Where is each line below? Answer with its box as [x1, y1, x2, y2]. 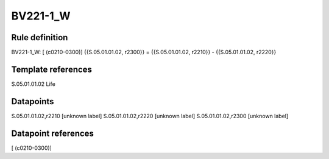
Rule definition [11, 32, 68, 43]
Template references [11, 64, 93, 74]
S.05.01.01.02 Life [11, 80, 56, 88]
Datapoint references [11, 128, 94, 138]
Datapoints [11, 96, 54, 107]
